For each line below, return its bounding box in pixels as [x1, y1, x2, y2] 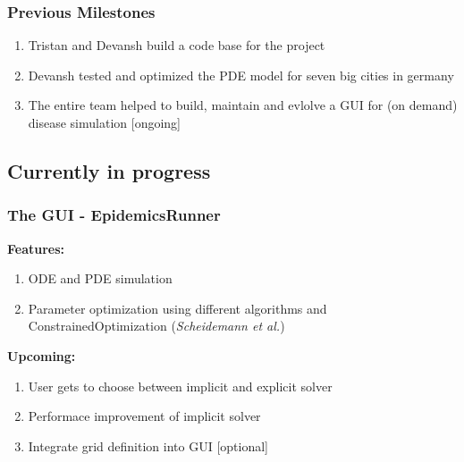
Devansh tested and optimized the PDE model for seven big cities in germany [28, 65, 454, 84]
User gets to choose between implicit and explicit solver [28, 376, 333, 395]
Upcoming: [7, 346, 76, 365]
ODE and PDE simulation [28, 269, 173, 288]
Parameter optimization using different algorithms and [28, 298, 327, 317]
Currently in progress [7, 156, 211, 184]
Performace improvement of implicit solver [28, 407, 261, 425]
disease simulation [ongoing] [28, 113, 181, 131]
